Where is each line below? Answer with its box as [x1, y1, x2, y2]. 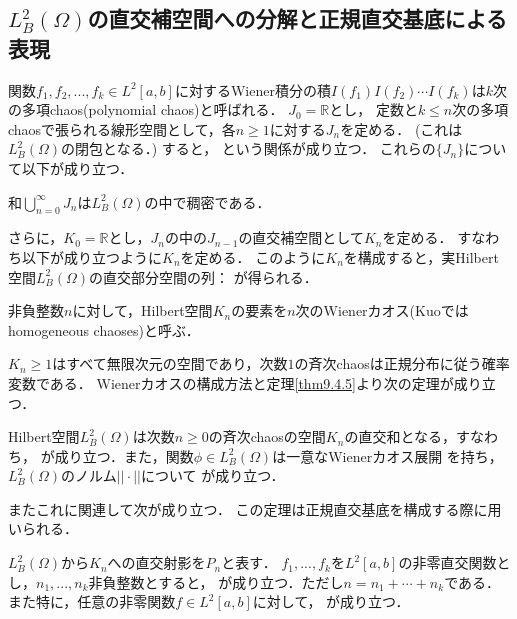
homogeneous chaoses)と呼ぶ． [8, 319, 200, 340]
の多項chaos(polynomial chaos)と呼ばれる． [8, 99, 284, 120]
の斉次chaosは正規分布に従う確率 [294, 353, 510, 374]
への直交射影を [107, 552, 206, 573]
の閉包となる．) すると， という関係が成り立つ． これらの [61, 138, 436, 159]
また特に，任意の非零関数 [8, 591, 176, 612]
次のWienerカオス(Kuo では [295, 300, 469, 321]
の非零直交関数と [398, 552, 511, 573]
